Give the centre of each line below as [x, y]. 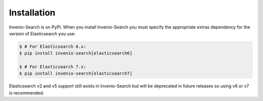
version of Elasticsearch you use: [42, 33]
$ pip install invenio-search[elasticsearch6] [76, 53]
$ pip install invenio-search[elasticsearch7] [76, 73]
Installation [32, 13]
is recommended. [27, 93]
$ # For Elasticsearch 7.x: [53, 67]
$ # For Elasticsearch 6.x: [53, 46]
